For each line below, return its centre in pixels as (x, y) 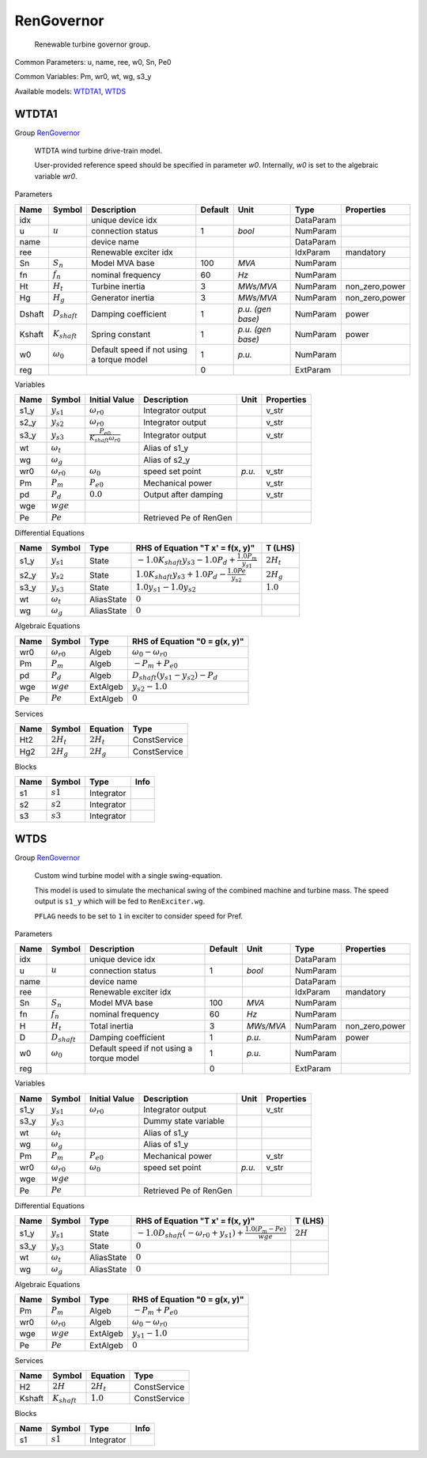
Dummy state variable (184, 1121)
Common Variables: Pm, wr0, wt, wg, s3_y (83, 77)
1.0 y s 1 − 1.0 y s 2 (166, 588)
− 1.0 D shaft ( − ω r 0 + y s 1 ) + (191, 1233)
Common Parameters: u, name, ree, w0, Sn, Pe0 (93, 62)
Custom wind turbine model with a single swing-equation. (128, 876)
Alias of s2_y (167, 460)
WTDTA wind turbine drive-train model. (98, 151)
